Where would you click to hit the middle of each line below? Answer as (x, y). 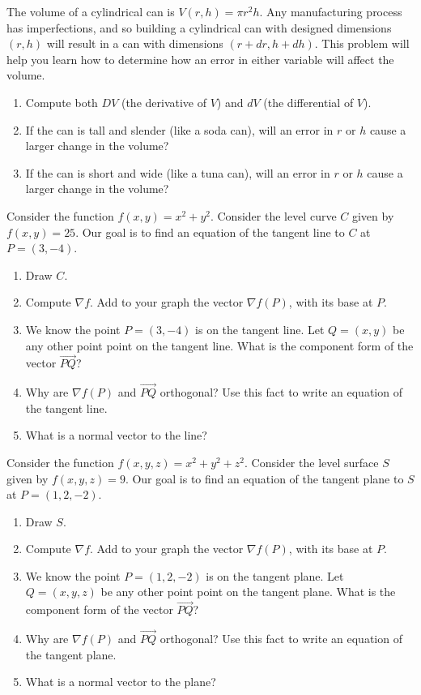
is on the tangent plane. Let (275, 575)
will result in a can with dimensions (135, 43)
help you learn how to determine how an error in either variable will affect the (200, 59)
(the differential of (308, 102)
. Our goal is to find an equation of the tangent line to (210, 232)
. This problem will (362, 43)
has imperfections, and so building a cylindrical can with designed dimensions (199, 27)
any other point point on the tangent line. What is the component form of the (219, 345)
